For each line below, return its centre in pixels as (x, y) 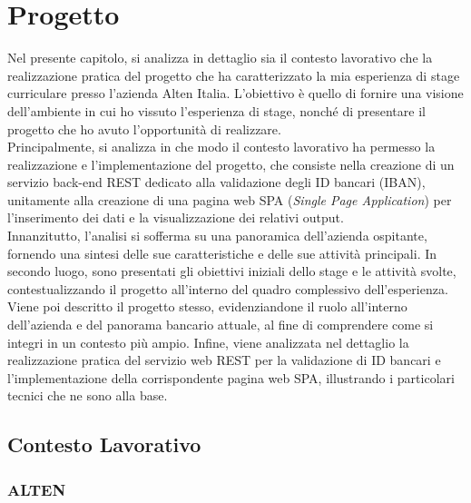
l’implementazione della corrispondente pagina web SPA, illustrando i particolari (231, 377)
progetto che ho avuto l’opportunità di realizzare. (144, 128)
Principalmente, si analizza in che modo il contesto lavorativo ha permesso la (221, 147)
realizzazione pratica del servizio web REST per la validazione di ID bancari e (224, 360)
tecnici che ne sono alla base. (88, 395)
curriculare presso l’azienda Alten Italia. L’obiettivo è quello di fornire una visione (235, 93)
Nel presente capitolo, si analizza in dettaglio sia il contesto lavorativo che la (220, 58)
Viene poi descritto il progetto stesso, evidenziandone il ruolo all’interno (207, 306)
